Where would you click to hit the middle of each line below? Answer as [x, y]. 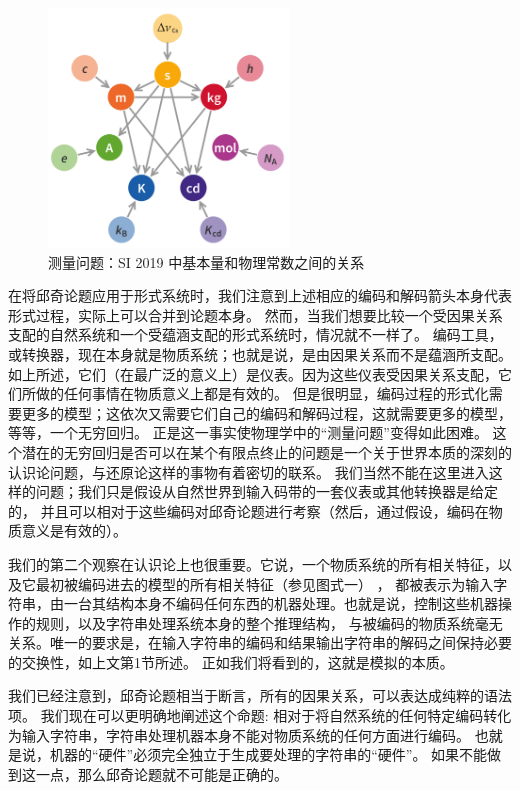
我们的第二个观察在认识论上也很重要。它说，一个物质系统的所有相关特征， [253, 563]
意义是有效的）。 [74, 530]
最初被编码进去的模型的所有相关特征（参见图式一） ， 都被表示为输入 [264, 583]
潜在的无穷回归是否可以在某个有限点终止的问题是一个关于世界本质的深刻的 [266, 451]
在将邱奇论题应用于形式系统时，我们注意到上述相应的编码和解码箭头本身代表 [260, 295]
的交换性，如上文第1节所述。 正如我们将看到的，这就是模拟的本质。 [231, 661]
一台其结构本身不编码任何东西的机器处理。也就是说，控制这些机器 [280, 603]
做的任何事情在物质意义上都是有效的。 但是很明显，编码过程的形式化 [262, 393]
